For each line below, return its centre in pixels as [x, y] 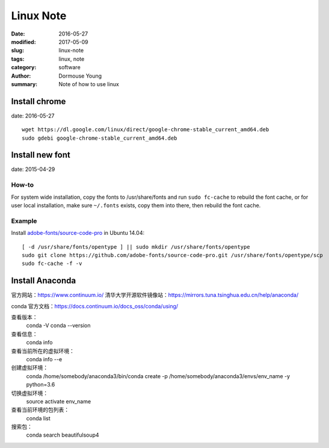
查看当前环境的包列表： [40, 410]
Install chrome [38, 101]
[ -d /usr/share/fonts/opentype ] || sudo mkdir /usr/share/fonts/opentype [136, 247]
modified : [23, 42]
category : [24, 67]
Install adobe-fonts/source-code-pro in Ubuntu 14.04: [78, 233]
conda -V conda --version [58, 326]
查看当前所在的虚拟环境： [43, 351]
